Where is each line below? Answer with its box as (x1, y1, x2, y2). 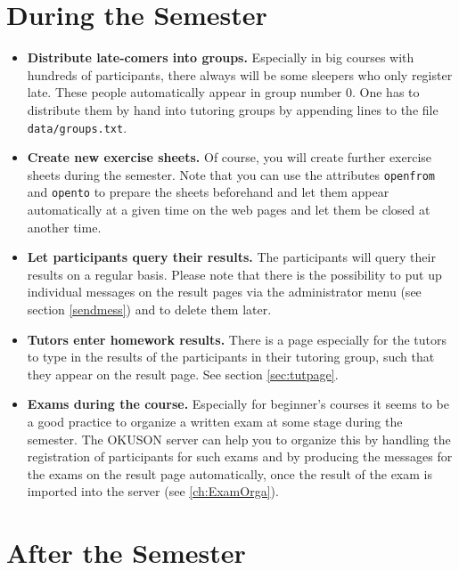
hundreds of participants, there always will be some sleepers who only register (27, 65, 453, 84)
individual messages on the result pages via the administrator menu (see (27, 282, 422, 301)
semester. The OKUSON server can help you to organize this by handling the (27, 429, 451, 448)
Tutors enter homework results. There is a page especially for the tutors (27, 330, 447, 348)
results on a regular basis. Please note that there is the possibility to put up (27, 265, 442, 283)
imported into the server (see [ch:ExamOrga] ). (27, 482, 279, 501)
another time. (27, 217, 102, 236)
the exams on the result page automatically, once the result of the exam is (27, 464, 432, 483)
